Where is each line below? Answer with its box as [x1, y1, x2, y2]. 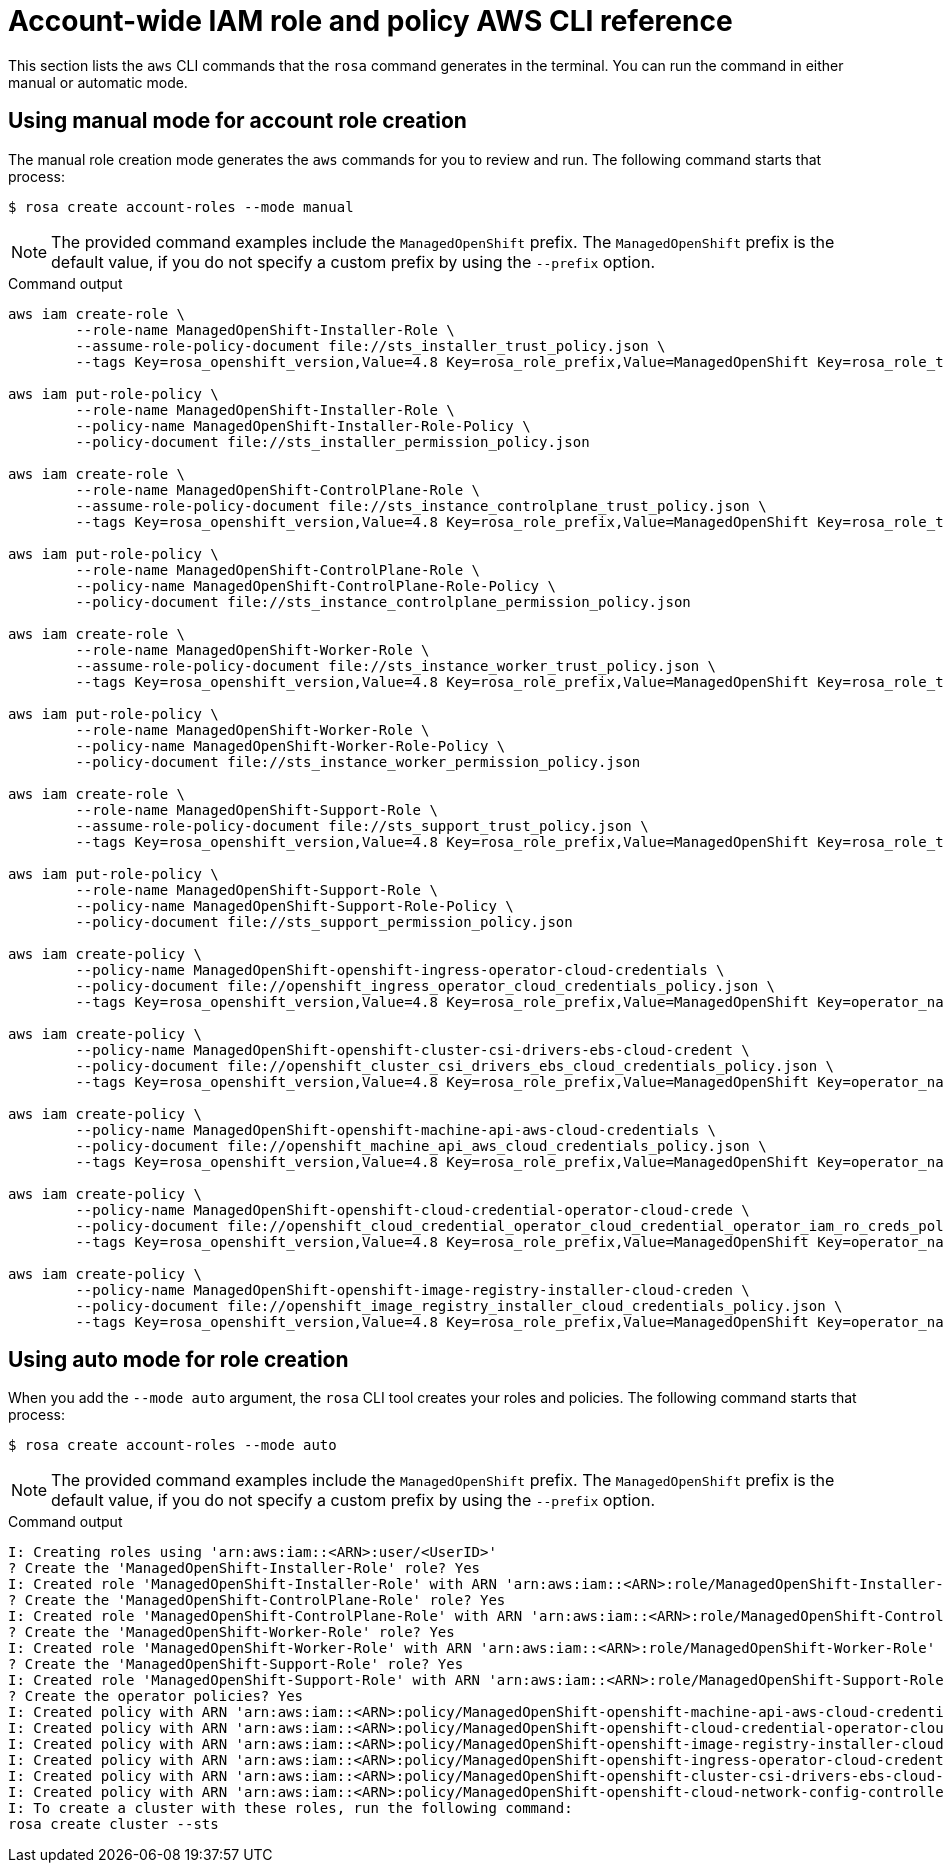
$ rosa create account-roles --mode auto [8, 1437, 337, 1454]
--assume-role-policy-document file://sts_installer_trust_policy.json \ [75, 337, 666, 354]
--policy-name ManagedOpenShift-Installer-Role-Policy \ [75, 417, 531, 434]
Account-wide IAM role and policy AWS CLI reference [8, 4, 733, 38]
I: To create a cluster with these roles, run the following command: [8, 1800, 573, 1817]
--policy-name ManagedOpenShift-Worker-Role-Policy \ [75, 737, 506, 754]
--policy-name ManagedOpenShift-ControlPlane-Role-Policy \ [75, 577, 556, 594]
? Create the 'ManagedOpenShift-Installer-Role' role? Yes [8, 1560, 481, 1577]
